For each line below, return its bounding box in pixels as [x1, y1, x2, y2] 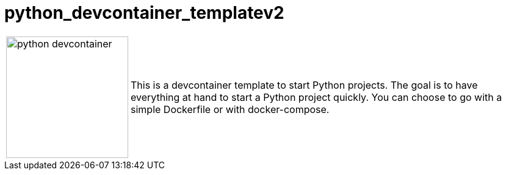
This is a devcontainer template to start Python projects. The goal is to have [131, 78, 478, 91]
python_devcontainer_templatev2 [4, 2, 284, 23]
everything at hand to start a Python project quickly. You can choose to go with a [131, 91, 502, 103]
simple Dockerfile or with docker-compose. [131, 103, 330, 115]
